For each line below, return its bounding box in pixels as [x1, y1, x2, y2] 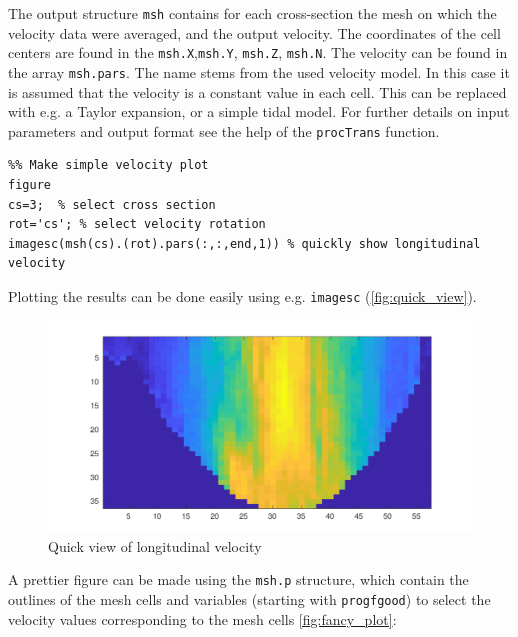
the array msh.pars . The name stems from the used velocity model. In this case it [8, 61, 510, 82]
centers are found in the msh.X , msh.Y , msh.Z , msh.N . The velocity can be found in [8, 42, 508, 63]
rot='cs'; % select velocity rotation [8, 217, 266, 232]
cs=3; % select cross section [8, 197, 216, 212]
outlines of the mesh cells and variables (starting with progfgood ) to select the [8, 589, 491, 610]
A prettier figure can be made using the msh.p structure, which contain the [8, 569, 469, 590]
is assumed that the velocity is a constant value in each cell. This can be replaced [8, 81, 507, 102]
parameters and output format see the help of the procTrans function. [8, 120, 440, 141]
